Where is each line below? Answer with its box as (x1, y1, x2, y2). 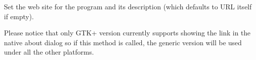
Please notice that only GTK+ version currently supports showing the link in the (4, 28, 251, 38)
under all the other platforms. (4, 47, 94, 57)
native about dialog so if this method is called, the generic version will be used (4, 37, 242, 47)
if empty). (4, 11, 34, 21)
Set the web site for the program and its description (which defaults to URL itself (4, 1, 252, 11)
